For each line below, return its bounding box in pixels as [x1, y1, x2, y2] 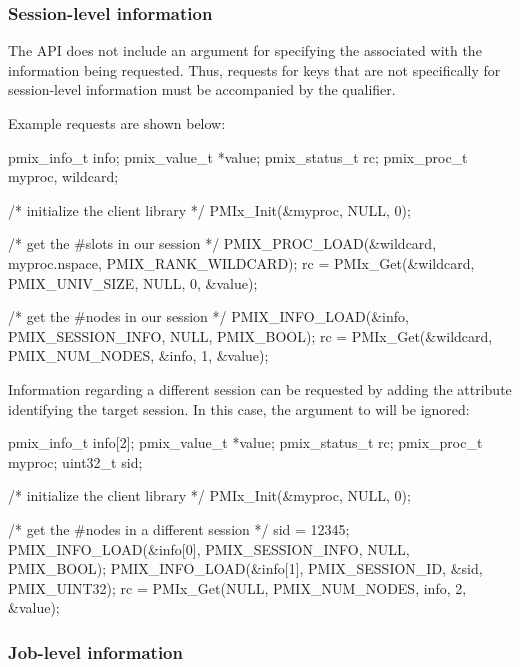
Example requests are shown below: [8, 113, 226, 133]
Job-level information [8, 639, 183, 664]
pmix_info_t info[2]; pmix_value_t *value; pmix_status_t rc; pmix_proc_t [8, 432, 483, 453]
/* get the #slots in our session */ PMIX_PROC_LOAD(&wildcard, [8, 233, 437, 254]
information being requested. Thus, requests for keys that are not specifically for [8, 59, 501, 80]
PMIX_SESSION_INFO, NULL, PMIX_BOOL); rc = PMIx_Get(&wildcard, [8, 325, 493, 346]
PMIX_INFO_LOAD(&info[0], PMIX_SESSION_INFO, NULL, [8, 538, 410, 559]
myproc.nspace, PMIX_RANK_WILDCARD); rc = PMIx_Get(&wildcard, [8, 252, 475, 273]
